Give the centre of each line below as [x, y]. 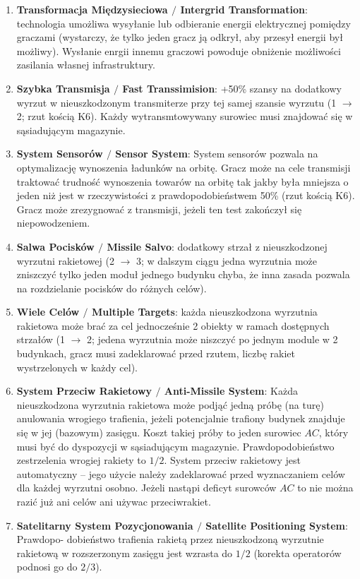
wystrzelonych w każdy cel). [77, 367]
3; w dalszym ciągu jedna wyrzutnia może [227, 260]
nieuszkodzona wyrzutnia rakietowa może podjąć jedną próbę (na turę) [170, 404]
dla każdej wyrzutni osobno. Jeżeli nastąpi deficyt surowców [146, 488]
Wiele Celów [48, 312]
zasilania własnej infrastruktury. [86, 65]
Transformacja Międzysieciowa [92, 9]
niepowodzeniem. [53, 223]
